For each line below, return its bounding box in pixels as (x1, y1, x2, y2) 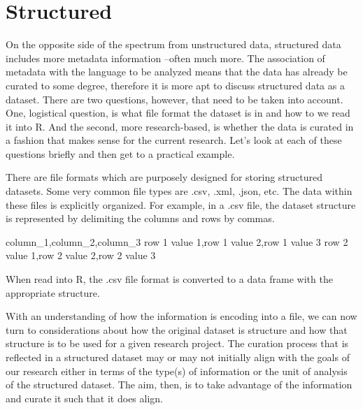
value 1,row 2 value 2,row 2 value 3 (6, 248, 156, 263)
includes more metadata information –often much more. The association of (6, 50, 325, 65)
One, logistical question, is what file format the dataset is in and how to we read (6, 105, 350, 120)
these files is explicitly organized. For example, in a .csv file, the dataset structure (6, 197, 356, 212)
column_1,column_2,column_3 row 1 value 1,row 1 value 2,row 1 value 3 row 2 (6, 234, 348, 249)
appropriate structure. (6, 285, 100, 300)
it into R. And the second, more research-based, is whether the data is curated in (6, 119, 354, 133)
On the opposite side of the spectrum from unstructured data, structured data (6, 37, 341, 52)
